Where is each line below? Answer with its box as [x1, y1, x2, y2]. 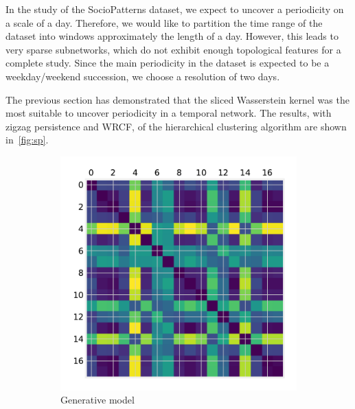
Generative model [60, 393, 135, 407]
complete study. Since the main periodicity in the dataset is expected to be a [5, 56, 330, 70]
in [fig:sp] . [5, 132, 49, 147]
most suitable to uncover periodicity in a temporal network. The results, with [5, 106, 332, 120]
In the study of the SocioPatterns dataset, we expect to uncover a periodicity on [5, 2, 344, 16]
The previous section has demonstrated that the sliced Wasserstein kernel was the [5, 92, 350, 106]
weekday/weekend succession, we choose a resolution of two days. [5, 69, 280, 83]
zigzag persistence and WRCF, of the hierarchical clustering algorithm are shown [5, 119, 347, 133]
